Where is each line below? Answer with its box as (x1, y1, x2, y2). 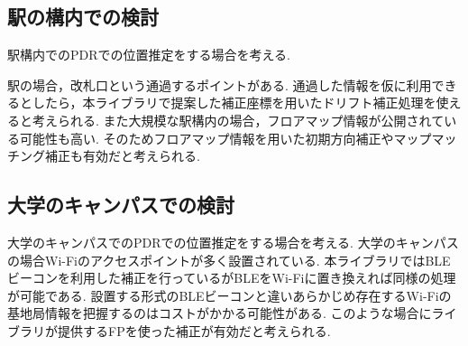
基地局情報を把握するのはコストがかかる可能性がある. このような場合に (7, 304, 432, 323)
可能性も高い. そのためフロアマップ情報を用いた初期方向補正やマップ (19, 128, 432, 147)
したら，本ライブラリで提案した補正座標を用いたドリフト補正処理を (32, 93, 436, 112)
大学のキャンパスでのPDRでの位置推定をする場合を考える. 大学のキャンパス (7, 232, 459, 251)
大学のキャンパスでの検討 (7, 191, 234, 219)
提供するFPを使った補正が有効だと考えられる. (57, 321, 331, 340)
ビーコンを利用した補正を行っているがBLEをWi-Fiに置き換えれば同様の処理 (7, 268, 456, 287)
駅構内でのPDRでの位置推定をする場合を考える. (7, 45, 291, 64)
